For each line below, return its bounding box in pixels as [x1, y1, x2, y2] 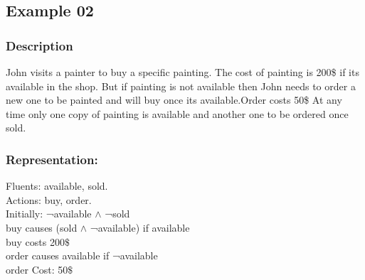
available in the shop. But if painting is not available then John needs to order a [6, 78, 356, 93]
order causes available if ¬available [6, 248, 158, 263]
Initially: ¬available [6, 206, 92, 221]
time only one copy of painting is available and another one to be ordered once [6, 106, 349, 121]
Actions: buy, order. [6, 192, 92, 207]
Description [6, 36, 73, 54]
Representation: [6, 150, 98, 168]
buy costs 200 [6, 234, 65, 249]
